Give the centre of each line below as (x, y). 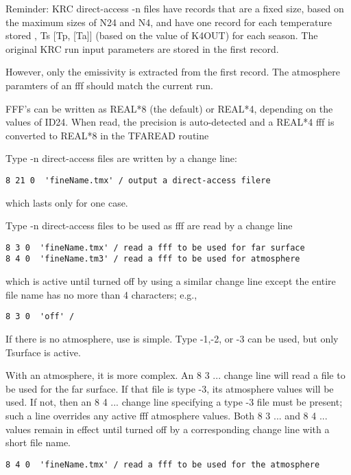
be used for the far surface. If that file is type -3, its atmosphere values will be (170, 388)
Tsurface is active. (43, 352)
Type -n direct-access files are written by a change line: (121, 158)
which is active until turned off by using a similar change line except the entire (171, 281)
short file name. (38, 442)
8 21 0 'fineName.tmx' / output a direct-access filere (138, 180)
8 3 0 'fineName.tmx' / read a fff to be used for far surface (155, 247)
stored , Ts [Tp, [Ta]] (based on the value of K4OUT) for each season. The (162, 35)
